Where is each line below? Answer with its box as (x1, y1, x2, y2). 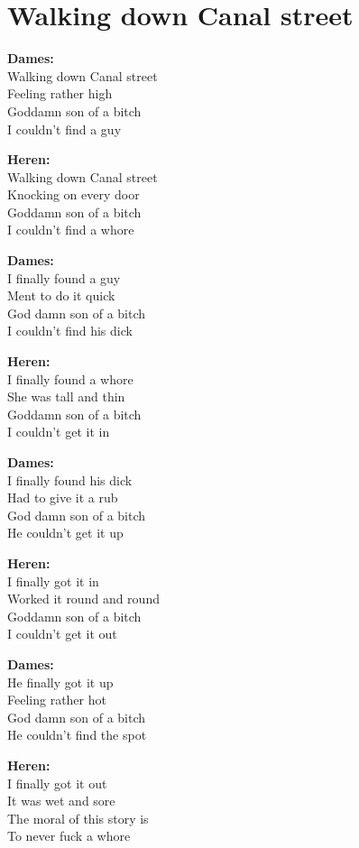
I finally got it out (7, 773, 107, 792)
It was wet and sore (7, 791, 115, 810)
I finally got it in (7, 571, 99, 590)
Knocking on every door (7, 185, 140, 204)
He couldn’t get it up (7, 523, 124, 542)
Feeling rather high (7, 84, 113, 103)
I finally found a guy (7, 268, 121, 287)
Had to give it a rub (7, 488, 118, 507)
